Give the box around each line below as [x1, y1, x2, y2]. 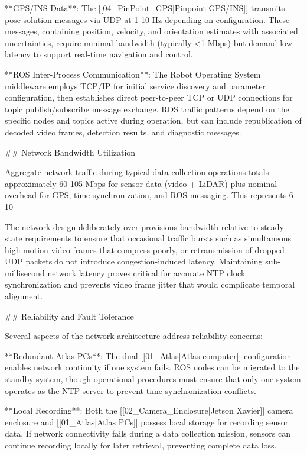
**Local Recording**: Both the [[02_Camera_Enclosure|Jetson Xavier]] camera [5, 404, 293, 417]
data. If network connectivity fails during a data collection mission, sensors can [5, 427, 290, 440]
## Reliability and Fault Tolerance [5, 309, 134, 322]
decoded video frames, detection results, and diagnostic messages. [5, 125, 241, 138]
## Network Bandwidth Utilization [5, 146, 136, 158]
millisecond [5, 266, 45, 279]
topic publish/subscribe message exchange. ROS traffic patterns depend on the [5, 102, 289, 115]
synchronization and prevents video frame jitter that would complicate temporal [5, 278, 295, 291]
